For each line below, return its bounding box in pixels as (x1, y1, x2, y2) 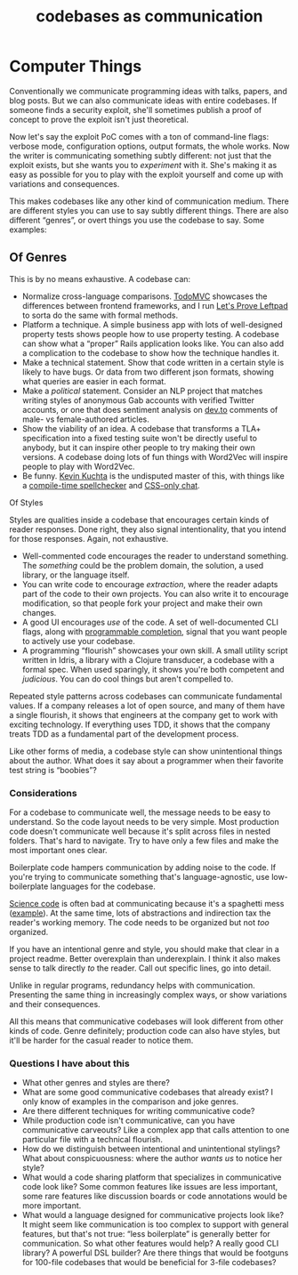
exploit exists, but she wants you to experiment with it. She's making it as (9, 159, 278, 170)
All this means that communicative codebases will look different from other (9, 1016, 284, 1027)
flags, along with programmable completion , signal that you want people (21, 625, 287, 637)
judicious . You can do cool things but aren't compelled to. (21, 674, 234, 684)
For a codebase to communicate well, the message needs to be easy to (9, 807, 271, 818)
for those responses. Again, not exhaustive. (9, 533, 169, 544)
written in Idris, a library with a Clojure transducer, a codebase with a (21, 654, 275, 665)
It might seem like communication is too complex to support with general (21, 1219, 289, 1230)
